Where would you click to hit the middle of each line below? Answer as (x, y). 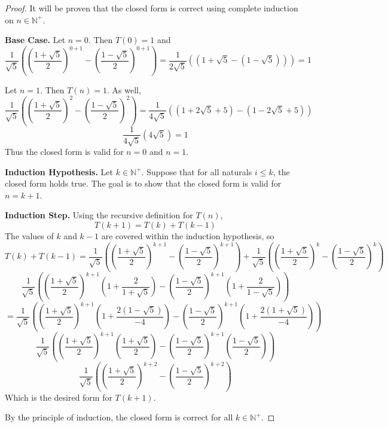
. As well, (124, 89)
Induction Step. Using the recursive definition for (99, 215)
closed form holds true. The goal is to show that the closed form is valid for (143, 183)
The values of (29, 235)
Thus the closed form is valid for (64, 151)
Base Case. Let (35, 40)
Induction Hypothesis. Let (59, 171)
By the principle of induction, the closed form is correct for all (119, 417)
